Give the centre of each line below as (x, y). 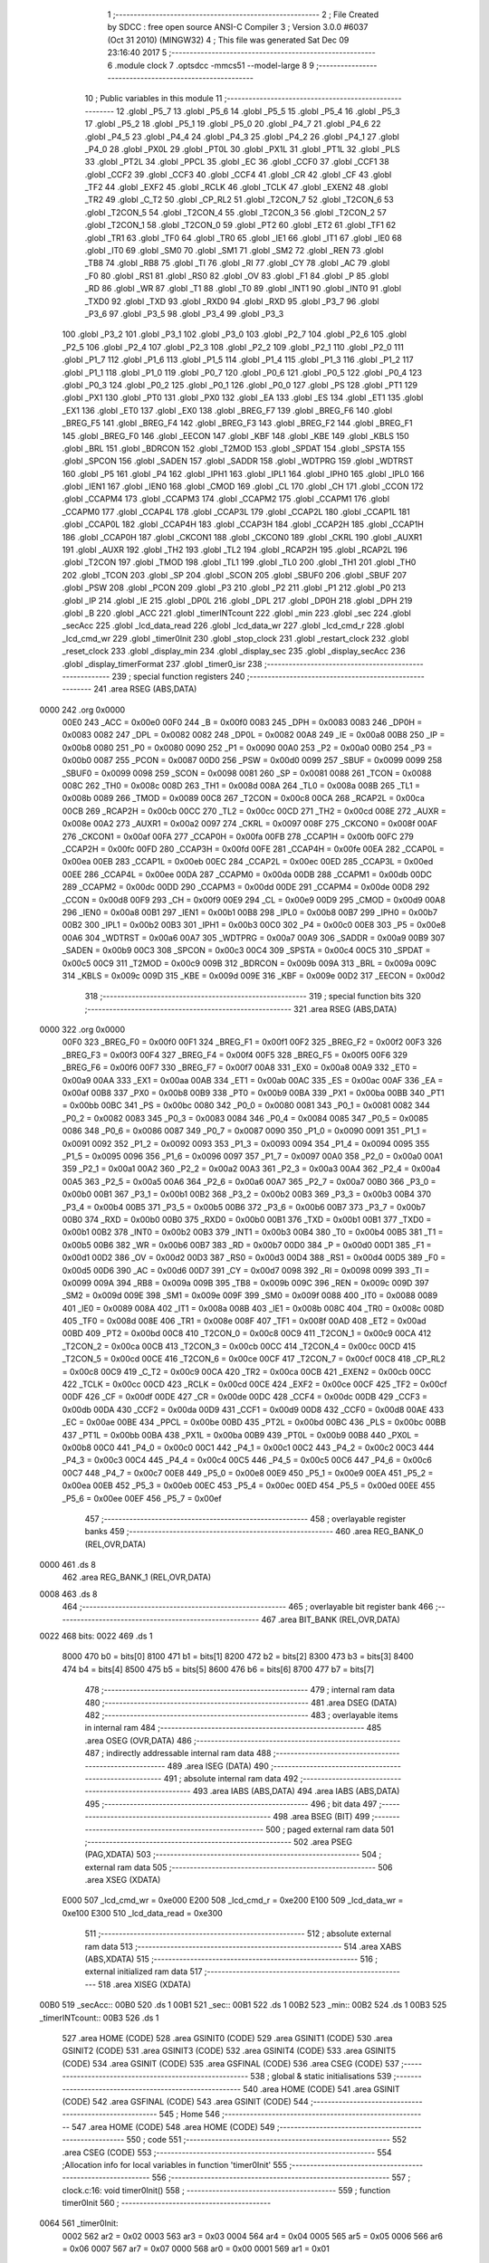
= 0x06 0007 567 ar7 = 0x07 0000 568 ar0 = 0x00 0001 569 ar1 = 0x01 (196, 2249)
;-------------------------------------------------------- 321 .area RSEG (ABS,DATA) (241, 1008)
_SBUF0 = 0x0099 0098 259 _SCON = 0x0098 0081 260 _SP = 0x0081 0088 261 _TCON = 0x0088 (247, 773)
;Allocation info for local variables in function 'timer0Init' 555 (175, 2164)
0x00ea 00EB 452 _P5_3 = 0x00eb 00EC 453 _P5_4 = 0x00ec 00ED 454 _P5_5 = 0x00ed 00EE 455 (249, 1485)
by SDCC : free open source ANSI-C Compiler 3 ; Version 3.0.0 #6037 (238, 27)
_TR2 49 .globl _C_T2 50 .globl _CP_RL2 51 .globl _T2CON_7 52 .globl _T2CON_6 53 (239, 200)
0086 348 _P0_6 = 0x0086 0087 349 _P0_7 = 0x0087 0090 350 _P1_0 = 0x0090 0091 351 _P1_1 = (244, 1131)
